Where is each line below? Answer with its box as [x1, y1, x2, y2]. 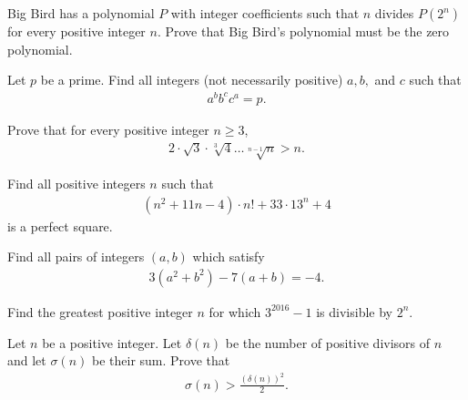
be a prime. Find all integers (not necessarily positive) [40, 70, 343, 89]
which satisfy [192, 247, 265, 266]
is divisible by [316, 302, 392, 321]
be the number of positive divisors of [225, 333, 431, 352]
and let [7, 351, 46, 370]
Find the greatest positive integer [7, 302, 193, 321]
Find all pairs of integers [7, 247, 145, 266]
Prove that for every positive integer [7, 119, 209, 138]
